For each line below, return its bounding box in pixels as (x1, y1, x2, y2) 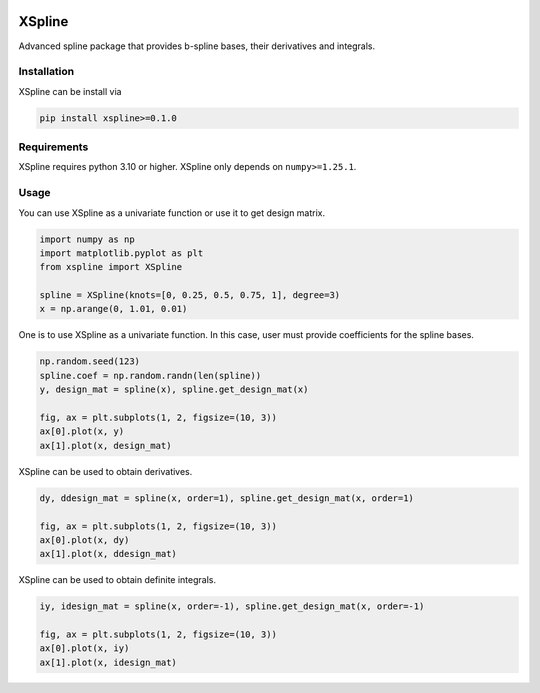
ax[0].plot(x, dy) (39, 534, 130, 545)
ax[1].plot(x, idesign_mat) (39, 656, 177, 668)
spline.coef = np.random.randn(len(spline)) (39, 370, 262, 381)
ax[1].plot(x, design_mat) (39, 440, 172, 451)
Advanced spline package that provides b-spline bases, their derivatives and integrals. (18, 40, 376, 52)
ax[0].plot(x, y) (39, 426, 125, 437)
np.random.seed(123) (39, 356, 140, 367)
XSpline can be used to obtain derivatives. (18, 465, 193, 477)
